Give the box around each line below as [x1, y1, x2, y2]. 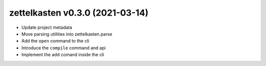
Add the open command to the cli [21, 38, 90, 44]
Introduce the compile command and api [21, 44, 106, 51]
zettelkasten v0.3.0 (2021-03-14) [9, 7, 149, 18]
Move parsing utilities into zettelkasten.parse [21, 31, 113, 37]
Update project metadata [21, 24, 72, 30]
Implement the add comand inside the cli [21, 52, 104, 58]
